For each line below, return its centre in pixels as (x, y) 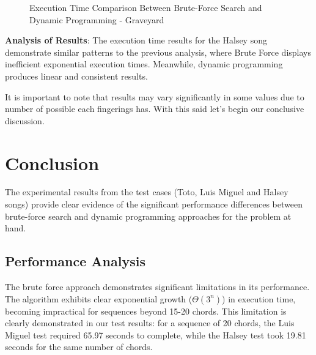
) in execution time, (259, 298)
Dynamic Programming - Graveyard (97, 19)
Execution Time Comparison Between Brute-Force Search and (146, 7)
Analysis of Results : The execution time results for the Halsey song (136, 40)
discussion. (25, 120)
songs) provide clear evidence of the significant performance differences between (154, 204)
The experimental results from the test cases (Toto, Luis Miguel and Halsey (147, 192)
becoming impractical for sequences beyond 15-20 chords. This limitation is (146, 311)
